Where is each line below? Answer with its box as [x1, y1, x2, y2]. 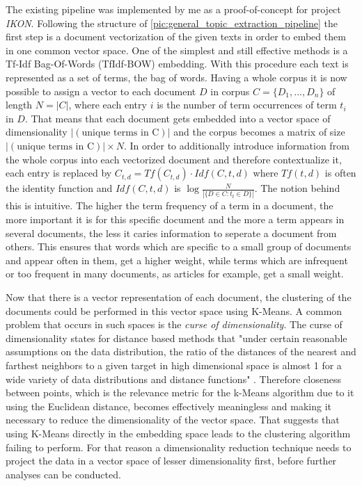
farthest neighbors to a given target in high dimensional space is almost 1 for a [6, 357, 342, 372]
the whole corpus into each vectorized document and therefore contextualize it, [6, 152, 342, 166]
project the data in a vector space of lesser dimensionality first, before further [6, 453, 337, 468]
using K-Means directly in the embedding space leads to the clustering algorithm [6, 426, 351, 440]
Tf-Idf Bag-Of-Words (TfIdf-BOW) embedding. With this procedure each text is [6, 56, 349, 71]
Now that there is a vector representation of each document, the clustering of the [6, 290, 352, 304]
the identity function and [6, 181, 113, 195]
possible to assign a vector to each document [6, 83, 196, 98]
